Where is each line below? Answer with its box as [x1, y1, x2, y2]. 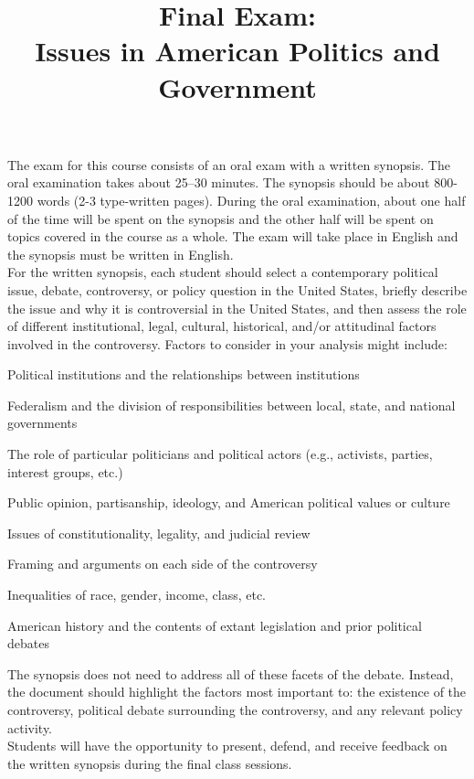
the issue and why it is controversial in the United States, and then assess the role [7, 298, 467, 317]
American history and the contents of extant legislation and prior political [7, 615, 422, 635]
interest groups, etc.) [7, 462, 123, 481]
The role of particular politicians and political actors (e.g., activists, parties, [7, 444, 433, 464]
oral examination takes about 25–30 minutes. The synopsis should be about [7, 173, 430, 192]
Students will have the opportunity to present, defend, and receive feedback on [7, 736, 448, 755]
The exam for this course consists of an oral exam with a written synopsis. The [7, 155, 450, 174]
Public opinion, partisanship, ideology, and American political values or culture [7, 493, 450, 512]
